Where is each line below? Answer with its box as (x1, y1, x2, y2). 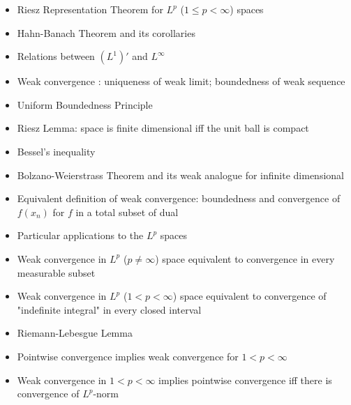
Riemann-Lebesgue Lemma (17, 326, 133, 340)
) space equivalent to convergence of (172, 289, 327, 303)
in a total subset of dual (75, 204, 179, 219)
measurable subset (17, 265, 96, 280)
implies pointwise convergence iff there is (158, 372, 332, 387)
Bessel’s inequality (17, 144, 96, 158)
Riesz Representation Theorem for (17, 2, 163, 16)
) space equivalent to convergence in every (155, 251, 335, 266)
